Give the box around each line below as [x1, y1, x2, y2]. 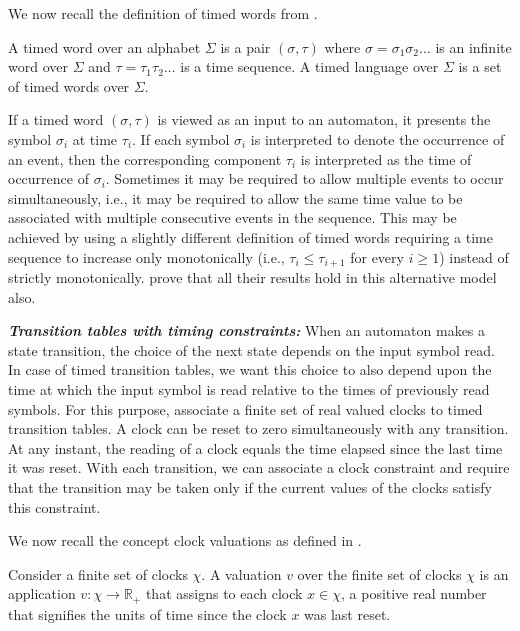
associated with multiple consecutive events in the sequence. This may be [8, 207, 457, 228]
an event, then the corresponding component [8, 148, 282, 169]
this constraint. [8, 496, 101, 517]
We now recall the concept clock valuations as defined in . [8, 530, 362, 551]
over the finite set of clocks [297, 563, 462, 584]
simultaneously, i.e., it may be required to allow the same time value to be [8, 187, 463, 208]
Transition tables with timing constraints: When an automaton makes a [8, 320, 486, 341]
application [8, 583, 76, 604]
